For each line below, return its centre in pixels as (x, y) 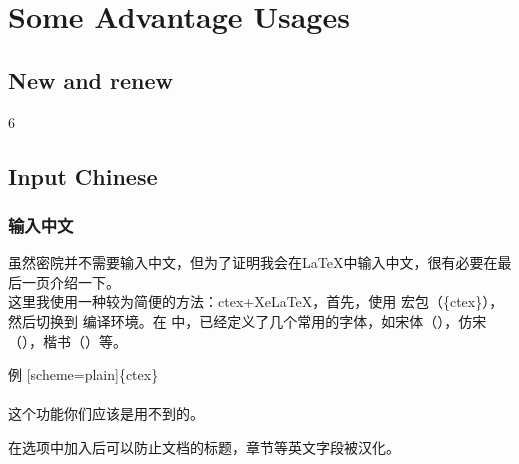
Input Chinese (83, 175)
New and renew (91, 79)
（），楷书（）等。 (67, 340)
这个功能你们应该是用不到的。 (106, 413)
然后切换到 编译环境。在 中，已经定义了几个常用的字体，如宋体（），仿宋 (247, 320)
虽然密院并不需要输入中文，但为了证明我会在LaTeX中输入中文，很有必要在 (253, 262)
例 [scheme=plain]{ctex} (83, 374)
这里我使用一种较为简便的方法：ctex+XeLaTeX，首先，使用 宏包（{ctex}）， (256, 301)
